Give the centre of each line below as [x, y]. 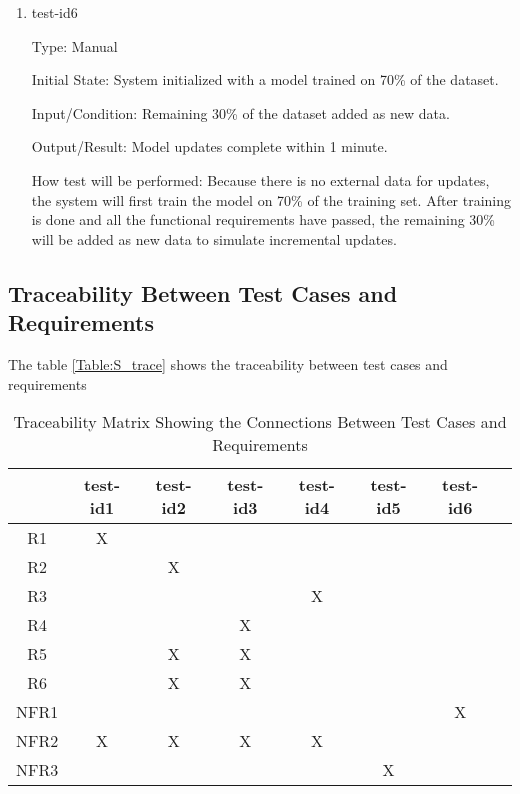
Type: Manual [74, 45]
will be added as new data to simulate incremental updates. [214, 238]
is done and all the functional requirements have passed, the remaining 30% [263, 219]
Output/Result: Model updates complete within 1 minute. [209, 146]
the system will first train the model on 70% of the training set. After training [271, 199]
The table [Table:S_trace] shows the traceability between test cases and [228, 363]
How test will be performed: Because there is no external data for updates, [260, 179]
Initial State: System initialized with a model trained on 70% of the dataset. [265, 79]
